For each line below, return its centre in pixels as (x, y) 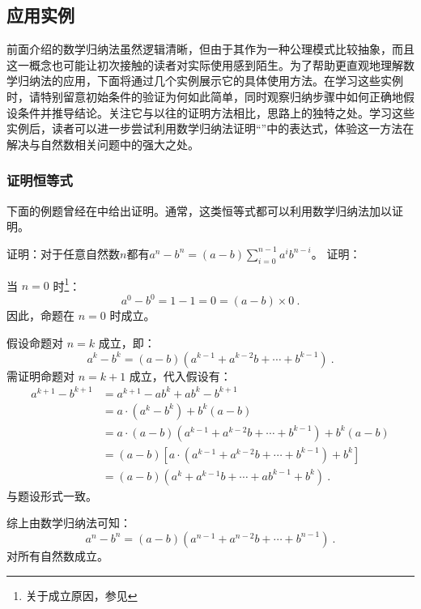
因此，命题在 (40, 315)
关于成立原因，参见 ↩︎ (81, 595)
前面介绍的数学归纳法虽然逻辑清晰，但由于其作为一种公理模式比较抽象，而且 (210, 49)
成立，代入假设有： (180, 375)
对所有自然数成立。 (57, 555)
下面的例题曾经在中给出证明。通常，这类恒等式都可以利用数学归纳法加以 (199, 210)
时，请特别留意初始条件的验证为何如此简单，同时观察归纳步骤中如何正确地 (205, 96)
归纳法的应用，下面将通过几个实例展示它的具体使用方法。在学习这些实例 (210, 81)
